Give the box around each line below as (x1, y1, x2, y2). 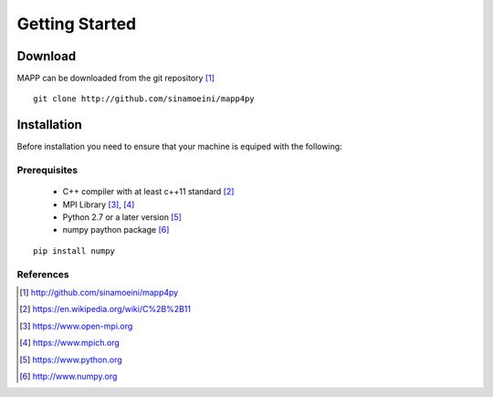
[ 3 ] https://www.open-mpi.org (19, 320, 133, 331)
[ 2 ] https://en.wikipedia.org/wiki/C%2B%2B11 (19, 304, 192, 315)
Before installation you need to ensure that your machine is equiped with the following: (16, 141, 342, 152)
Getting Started (16, 14, 137, 34)
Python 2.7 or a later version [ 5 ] (62, 212, 183, 223)
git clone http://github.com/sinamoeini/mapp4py (33, 94, 255, 104)
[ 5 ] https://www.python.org (19, 354, 122, 365)
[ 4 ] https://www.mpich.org (19, 338, 121, 349)
